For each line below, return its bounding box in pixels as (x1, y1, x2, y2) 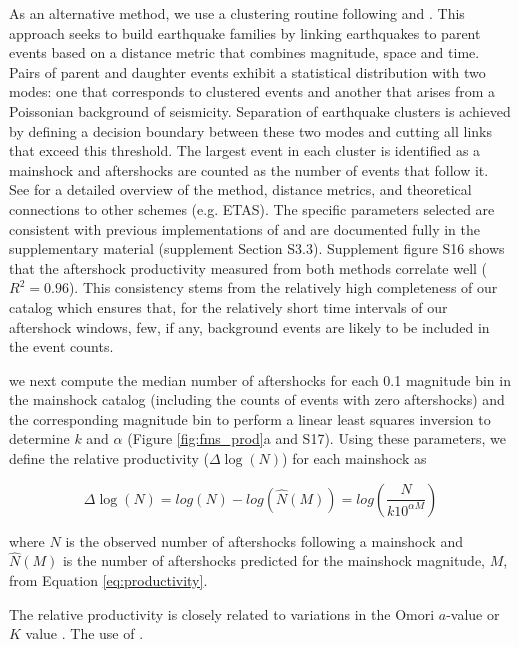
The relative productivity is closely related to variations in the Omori (9, 603, 435, 624)
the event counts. (9, 336, 114, 357)
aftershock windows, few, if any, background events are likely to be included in (9, 316, 490, 337)
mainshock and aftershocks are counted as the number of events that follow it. (9, 159, 489, 180)
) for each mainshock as (282, 448, 427, 469)
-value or (446, 603, 500, 624)
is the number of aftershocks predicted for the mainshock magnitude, (62, 550, 486, 571)
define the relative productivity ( (9, 448, 209, 469)
